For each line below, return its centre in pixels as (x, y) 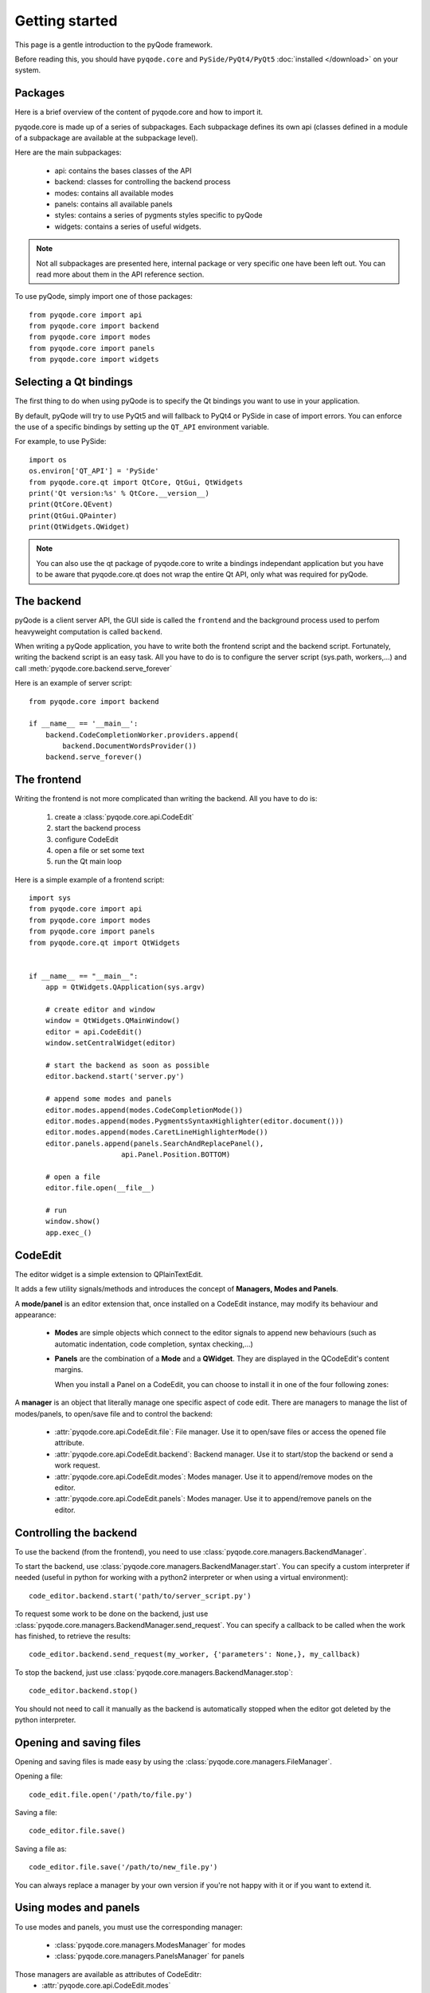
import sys (50, 898)
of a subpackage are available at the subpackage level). (106, 138)
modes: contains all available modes (114, 193)
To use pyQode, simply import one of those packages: (104, 297)
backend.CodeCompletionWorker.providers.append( (142, 735)
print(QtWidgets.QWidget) (80, 527)
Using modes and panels (77, 1908)
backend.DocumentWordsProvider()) (130, 746)
